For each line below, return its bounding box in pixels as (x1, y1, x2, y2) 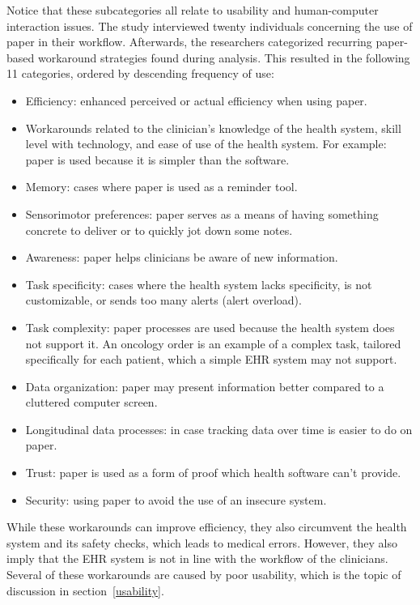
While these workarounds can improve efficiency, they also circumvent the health (6, 518, 407, 535)
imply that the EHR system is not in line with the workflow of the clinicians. (6, 550, 388, 567)
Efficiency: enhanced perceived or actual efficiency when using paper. (25, 92, 367, 109)
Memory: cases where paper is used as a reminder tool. (25, 178, 298, 195)
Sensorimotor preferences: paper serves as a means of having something (25, 205, 379, 222)
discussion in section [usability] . (6, 582, 164, 599)
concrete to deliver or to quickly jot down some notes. (25, 221, 293, 238)
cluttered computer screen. (25, 394, 158, 411)
